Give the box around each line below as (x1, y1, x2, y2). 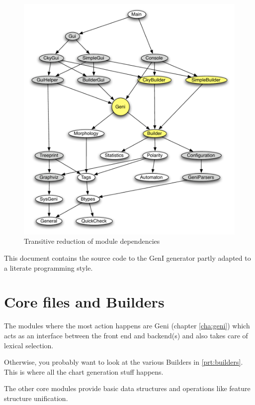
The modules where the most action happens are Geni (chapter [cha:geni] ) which (4, 320, 250, 331)
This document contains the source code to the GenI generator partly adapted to (4, 253, 251, 263)
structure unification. (4, 393, 68, 403)
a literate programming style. (4, 262, 93, 273)
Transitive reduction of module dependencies (24, 236, 160, 246)
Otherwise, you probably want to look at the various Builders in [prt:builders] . (4, 357, 243, 367)
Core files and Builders (4, 292, 165, 312)
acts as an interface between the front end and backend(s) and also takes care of (4, 330, 248, 340)
